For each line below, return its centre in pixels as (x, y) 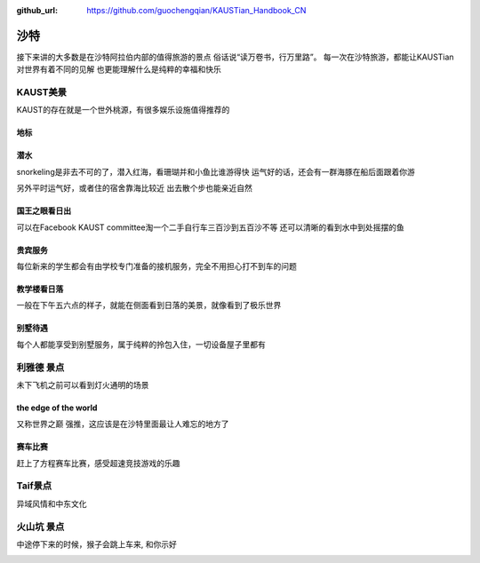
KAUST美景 (41, 92)
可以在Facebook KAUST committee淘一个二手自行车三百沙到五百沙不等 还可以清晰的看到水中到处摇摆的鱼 (210, 227)
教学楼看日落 (40, 289)
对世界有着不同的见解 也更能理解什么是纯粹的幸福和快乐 (119, 69)
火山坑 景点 (40, 527)
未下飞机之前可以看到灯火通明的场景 (83, 385)
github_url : (37, 10)
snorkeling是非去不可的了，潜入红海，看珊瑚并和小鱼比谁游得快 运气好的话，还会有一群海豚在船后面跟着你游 (216, 171)
